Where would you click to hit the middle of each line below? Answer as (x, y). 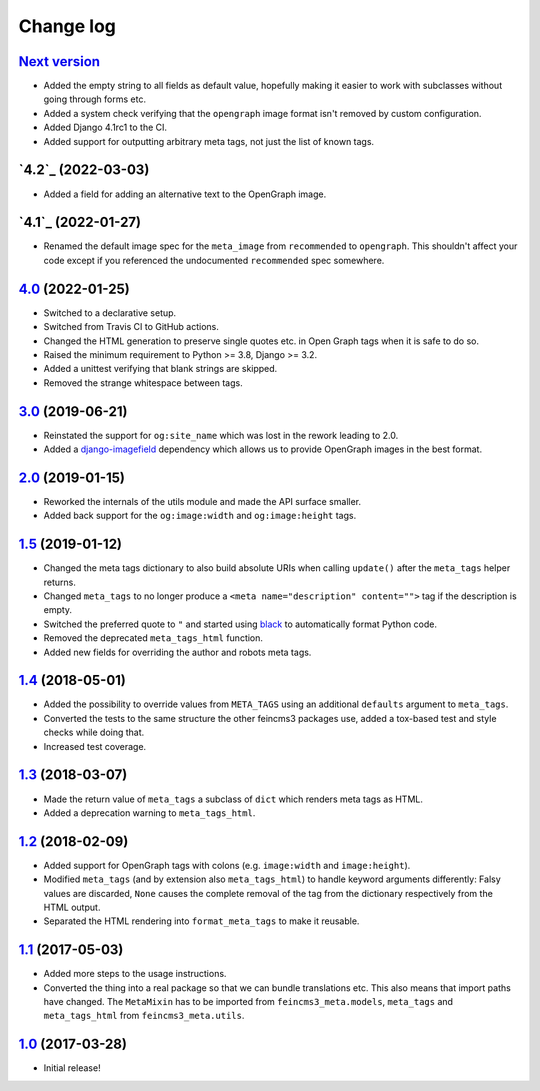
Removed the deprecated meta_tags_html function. (153, 638)
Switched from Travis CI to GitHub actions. (131, 327)
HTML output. (72, 907)
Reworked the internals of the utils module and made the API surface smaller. (202, 501)
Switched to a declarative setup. (110, 312)
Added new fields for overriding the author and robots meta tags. (177, 652)
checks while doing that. (94, 732)
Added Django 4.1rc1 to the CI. (105, 127)
